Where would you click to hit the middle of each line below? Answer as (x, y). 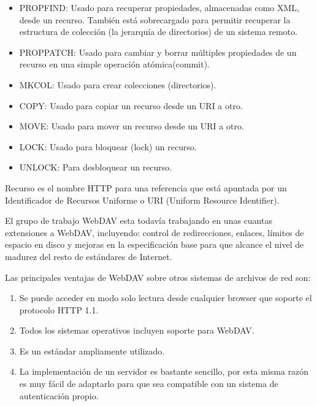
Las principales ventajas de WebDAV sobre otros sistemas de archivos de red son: (158, 277)
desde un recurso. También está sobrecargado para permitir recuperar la (155, 19)
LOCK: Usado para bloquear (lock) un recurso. (108, 146)
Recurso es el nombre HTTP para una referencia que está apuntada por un (146, 187)
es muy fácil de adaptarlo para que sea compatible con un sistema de (149, 384)
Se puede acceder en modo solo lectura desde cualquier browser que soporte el (166, 298)
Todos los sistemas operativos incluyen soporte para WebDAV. (137, 330)
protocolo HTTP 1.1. (59, 309)
